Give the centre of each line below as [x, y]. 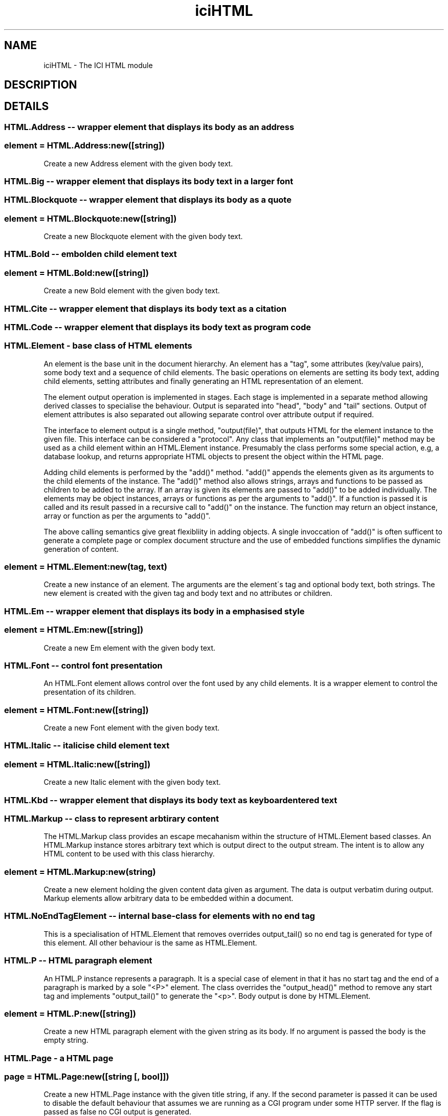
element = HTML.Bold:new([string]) [76, 273]
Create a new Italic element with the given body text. [132, 782]
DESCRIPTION [41, 85]
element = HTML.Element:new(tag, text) [86, 567]
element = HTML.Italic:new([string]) [77, 764]
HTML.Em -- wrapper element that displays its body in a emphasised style [154, 611]
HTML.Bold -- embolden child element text [91, 254]
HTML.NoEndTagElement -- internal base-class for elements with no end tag [160, 916]
